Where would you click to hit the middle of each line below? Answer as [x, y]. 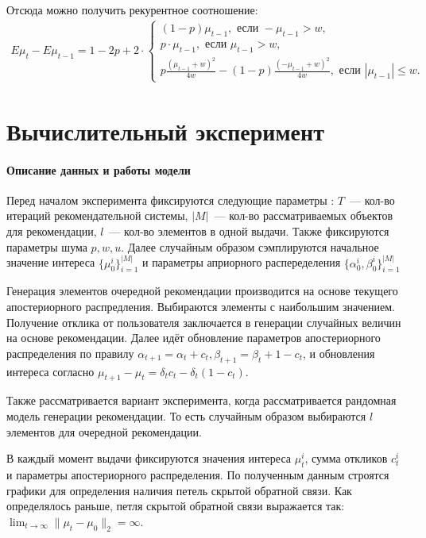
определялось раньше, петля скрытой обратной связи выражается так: [176, 506]
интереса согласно [50, 371]
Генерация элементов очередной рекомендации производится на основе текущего [202, 291]
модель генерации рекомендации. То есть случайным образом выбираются [186, 416]
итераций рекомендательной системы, [97, 215]
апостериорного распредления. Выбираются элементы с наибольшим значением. [201, 307]
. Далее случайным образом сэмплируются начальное [250, 246]
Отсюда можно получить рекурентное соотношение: [132, 10]
